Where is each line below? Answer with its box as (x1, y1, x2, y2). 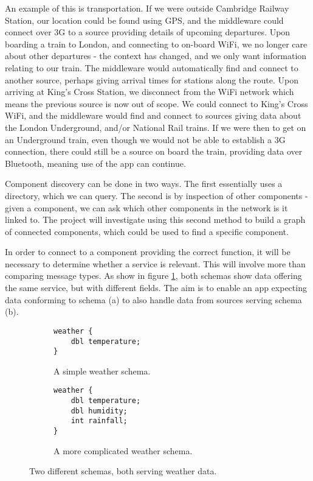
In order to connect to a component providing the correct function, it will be (5, 245, 291, 258)
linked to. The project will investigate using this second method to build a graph (5, 213, 306, 226)
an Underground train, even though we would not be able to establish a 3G (5, 133, 286, 146)
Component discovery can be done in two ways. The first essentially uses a (5, 177, 283, 190)
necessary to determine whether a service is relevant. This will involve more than (5, 257, 306, 270)
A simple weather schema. (53, 364, 151, 377)
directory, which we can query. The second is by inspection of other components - (5, 189, 308, 202)
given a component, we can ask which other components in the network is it (5, 201, 288, 214)
